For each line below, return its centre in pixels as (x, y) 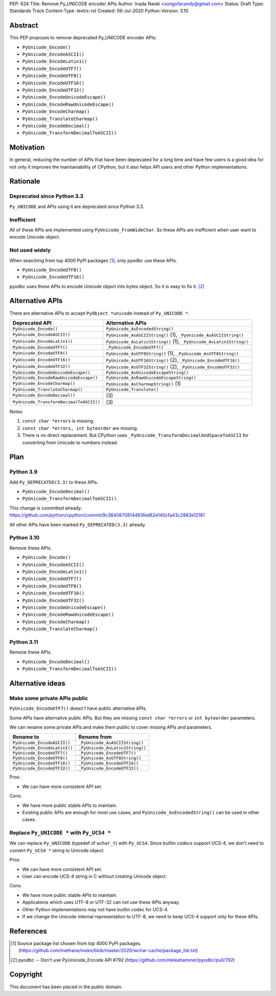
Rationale (25, 181)
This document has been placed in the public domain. (66, 987)
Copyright (26, 974)
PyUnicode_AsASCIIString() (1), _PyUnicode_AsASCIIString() (175, 335)
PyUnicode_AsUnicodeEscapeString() (147, 372)
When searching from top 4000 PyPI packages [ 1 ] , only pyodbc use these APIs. (93, 260)
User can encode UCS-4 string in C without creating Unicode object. (95, 876)
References (28, 931)
